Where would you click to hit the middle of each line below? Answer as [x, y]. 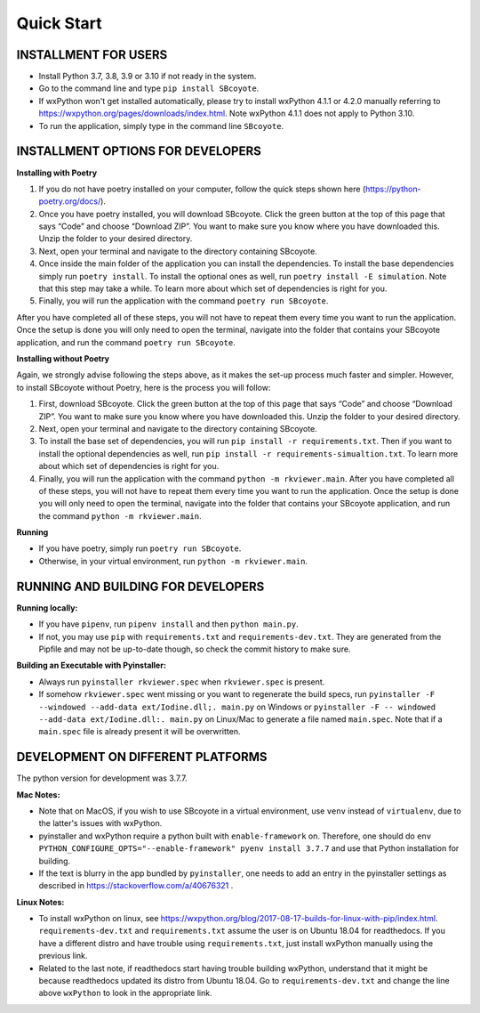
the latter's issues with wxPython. [100, 823]
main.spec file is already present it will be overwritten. [140, 732]
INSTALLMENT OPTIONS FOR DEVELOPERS [139, 151]
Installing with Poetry [57, 173]
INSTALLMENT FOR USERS [92, 55]
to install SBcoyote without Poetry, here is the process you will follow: [144, 387]
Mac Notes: [38, 794]
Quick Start [59, 23]
